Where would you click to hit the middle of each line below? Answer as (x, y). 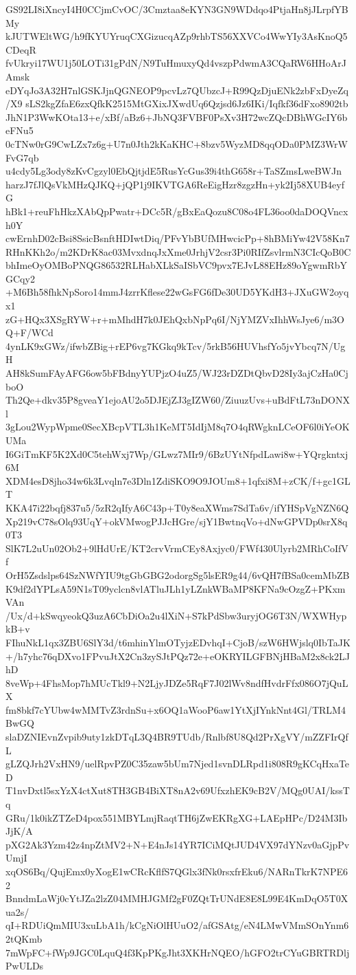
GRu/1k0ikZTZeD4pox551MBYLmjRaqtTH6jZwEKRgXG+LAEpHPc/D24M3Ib (177, 817)
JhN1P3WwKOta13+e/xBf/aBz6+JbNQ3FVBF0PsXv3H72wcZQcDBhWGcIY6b (177, 117)
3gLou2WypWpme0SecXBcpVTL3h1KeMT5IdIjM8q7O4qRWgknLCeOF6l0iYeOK (178, 427)
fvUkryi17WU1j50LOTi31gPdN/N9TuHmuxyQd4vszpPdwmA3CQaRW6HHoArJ (176, 63)
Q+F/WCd (29, 332)
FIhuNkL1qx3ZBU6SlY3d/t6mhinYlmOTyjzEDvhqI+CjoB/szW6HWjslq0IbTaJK (178, 642)
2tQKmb (24, 938)
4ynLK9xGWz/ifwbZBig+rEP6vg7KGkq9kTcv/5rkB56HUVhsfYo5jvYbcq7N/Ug (176, 346)
